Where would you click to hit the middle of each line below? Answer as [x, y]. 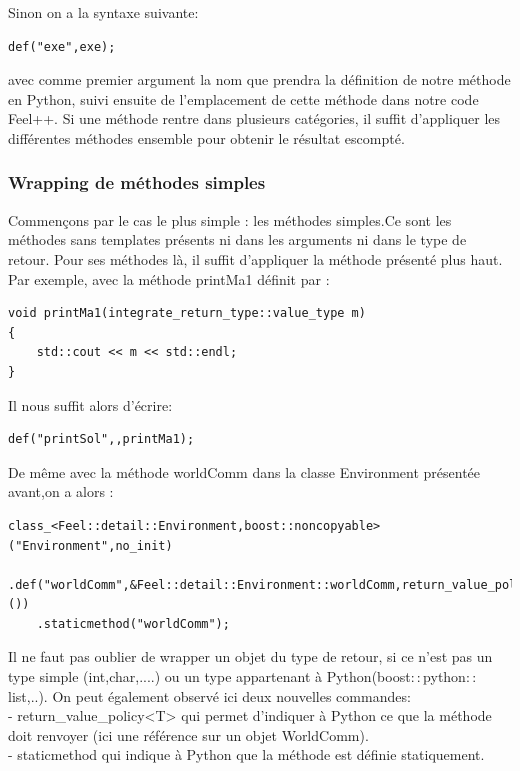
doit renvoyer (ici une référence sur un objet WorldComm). [188, 734]
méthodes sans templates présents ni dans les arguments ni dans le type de [237, 239]
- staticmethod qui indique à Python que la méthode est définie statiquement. [246, 754]
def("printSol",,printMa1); [101, 439]
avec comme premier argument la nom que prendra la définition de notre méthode [259, 79]
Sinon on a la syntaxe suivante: [103, 12]
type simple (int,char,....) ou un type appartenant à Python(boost [209, 676]
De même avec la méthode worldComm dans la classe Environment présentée [244, 471]
